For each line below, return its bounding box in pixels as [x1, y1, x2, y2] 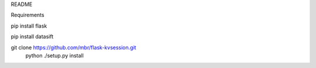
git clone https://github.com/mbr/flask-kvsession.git [11, 44, 137, 51]
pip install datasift [11, 33, 54, 40]
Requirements [11, 12, 44, 19]
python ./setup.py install [25, 52, 84, 59]
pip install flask [11, 22, 47, 29]
